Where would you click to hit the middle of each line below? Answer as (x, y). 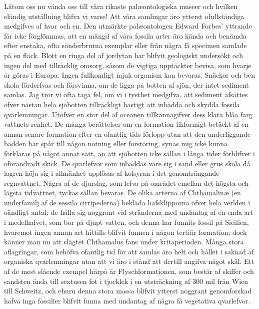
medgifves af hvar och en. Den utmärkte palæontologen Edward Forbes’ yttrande (128, 26)
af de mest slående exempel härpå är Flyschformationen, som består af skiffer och (129, 271)
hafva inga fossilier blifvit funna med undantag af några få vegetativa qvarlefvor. (127, 300)
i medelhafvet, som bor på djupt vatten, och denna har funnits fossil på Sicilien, (126, 222)
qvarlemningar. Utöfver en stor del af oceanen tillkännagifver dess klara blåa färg (128, 114)
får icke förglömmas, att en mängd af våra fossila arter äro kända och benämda (125, 35)
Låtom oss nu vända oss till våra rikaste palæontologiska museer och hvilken (121, 6)
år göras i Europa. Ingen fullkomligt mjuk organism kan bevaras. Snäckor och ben (129, 75)
